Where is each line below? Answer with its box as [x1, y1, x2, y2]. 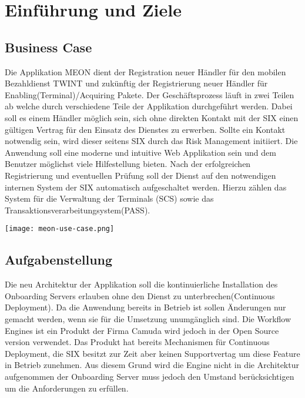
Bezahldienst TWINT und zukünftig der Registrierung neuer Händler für [5, 77, 268, 89]
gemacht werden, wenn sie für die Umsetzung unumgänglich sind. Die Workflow [5, 312, 291, 325]
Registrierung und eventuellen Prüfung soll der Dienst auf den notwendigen [5, 169, 276, 181]
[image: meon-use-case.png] [5, 225, 115, 233]
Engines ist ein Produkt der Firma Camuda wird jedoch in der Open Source [5, 324, 279, 336]
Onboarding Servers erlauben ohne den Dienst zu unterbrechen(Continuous [5, 289, 275, 302]
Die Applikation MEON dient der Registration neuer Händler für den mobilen [5, 65, 286, 78]
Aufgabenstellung [5, 250, 113, 269]
